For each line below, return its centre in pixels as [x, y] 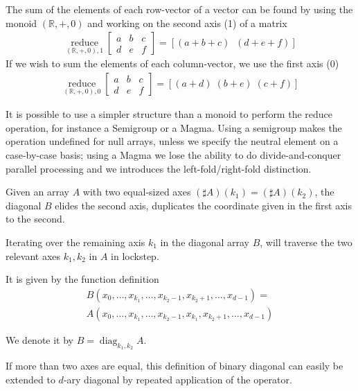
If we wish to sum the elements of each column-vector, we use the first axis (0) [172, 63]
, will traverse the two [306, 242]
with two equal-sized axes [137, 192]
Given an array [37, 192]
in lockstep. [135, 255]
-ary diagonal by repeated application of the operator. [178, 379]
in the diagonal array [205, 242]
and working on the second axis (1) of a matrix [187, 23]
